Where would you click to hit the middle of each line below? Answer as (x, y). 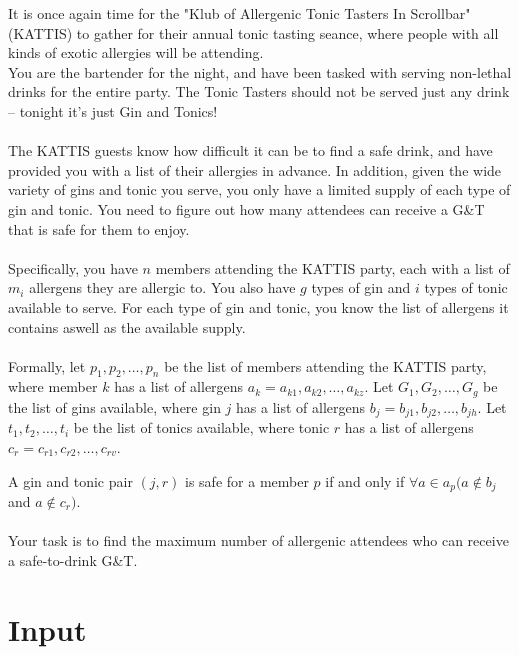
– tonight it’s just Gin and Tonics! (113, 110)
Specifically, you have (73, 267)
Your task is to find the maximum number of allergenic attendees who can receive (258, 540)
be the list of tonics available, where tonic (201, 427)
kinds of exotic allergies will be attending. (136, 52)
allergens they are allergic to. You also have (162, 287)
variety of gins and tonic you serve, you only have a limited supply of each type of (259, 189)
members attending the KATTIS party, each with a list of (332, 267)
